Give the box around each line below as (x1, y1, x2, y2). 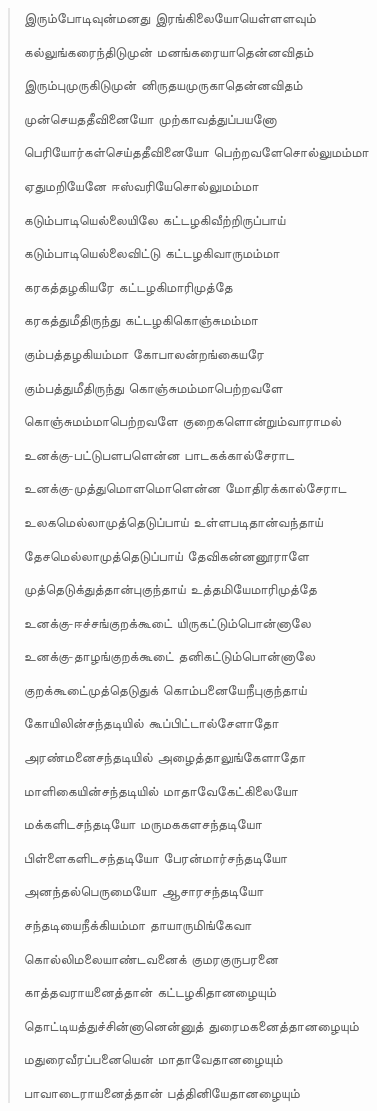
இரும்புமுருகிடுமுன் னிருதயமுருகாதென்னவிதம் (23, 74, 303, 95)
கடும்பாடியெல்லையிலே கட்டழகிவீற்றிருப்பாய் (23, 208, 286, 229)
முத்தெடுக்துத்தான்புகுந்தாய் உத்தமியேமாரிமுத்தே (23, 578, 317, 599)
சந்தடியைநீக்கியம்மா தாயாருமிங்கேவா (23, 914, 252, 935)
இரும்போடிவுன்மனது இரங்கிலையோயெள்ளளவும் (23, 7, 316, 27)
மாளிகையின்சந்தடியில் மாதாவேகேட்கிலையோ (23, 779, 298, 800)
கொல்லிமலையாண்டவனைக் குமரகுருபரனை (23, 947, 279, 968)
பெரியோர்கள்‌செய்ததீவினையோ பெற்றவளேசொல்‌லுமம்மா (23, 141, 369, 162)
